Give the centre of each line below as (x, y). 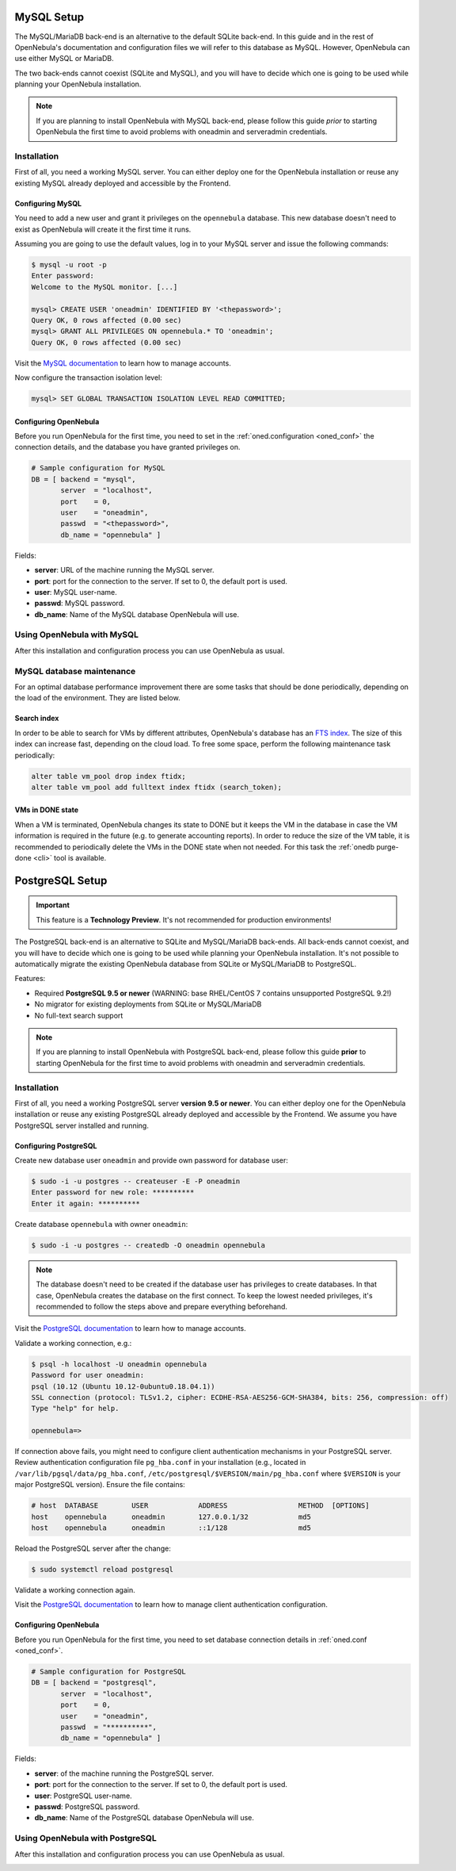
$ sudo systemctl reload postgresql (103, 1569)
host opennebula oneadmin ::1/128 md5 (171, 1528)
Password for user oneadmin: (88, 1375)
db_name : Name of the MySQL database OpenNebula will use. (137, 614)
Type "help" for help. (75, 1409)
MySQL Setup (49, 17)
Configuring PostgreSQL (56, 1145)
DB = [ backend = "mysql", (84, 479)
